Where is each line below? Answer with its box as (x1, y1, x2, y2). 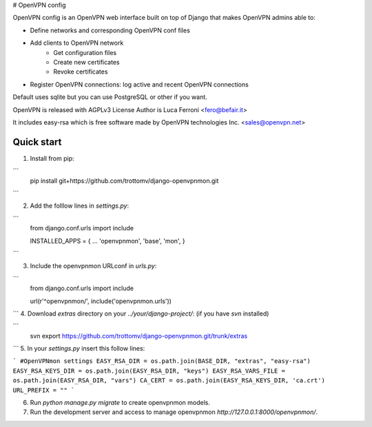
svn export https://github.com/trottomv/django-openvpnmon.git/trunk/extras (30, 331, 248, 340)
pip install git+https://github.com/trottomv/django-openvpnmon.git (30, 176, 219, 185)
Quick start (12, 136, 62, 148)
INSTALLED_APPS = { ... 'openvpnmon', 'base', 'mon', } (30, 237, 185, 245)
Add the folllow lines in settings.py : (30, 201, 130, 210)
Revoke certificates (53, 67, 108, 76)
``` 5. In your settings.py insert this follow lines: (12, 344, 145, 353)
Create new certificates (53, 58, 120, 66)
